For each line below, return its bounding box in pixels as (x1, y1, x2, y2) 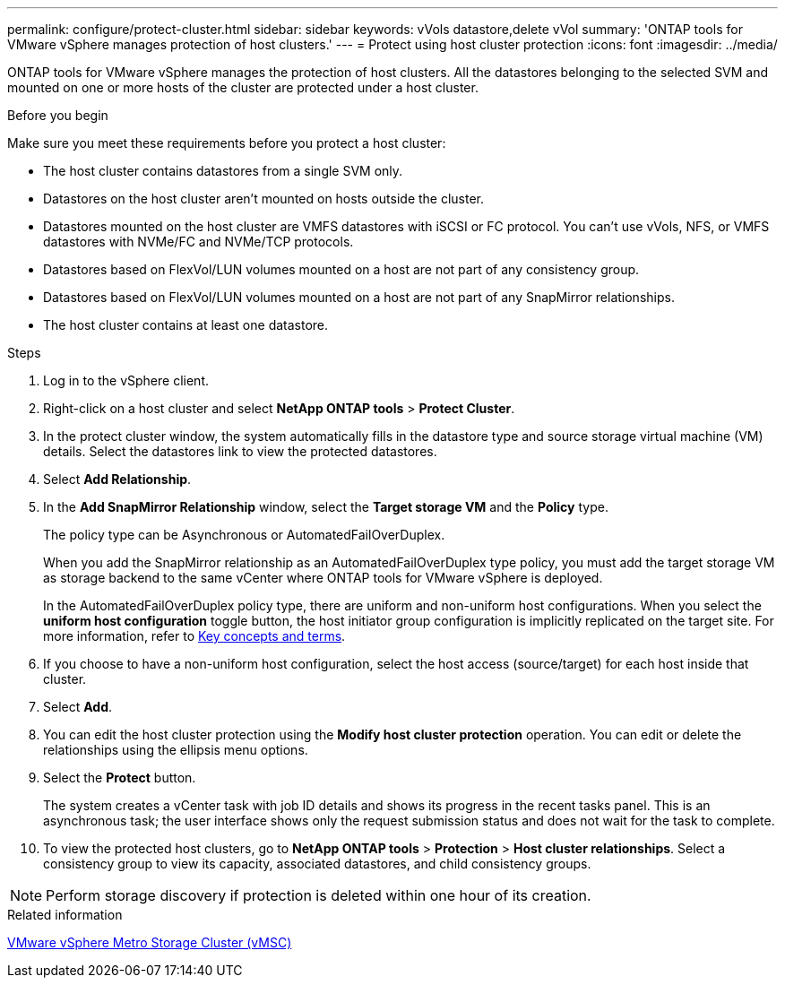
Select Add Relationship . (43, 471, 192, 487)
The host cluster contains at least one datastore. (43, 317, 329, 333)
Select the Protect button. (43, 770, 196, 785)
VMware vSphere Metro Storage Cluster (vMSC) (7, 935, 292, 950)
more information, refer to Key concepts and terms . (43, 628, 346, 644)
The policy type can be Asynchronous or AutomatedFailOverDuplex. (43, 527, 445, 542)
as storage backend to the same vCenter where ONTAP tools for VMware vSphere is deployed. (43, 570, 603, 585)
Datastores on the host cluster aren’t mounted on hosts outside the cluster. (43, 191, 485, 206)
